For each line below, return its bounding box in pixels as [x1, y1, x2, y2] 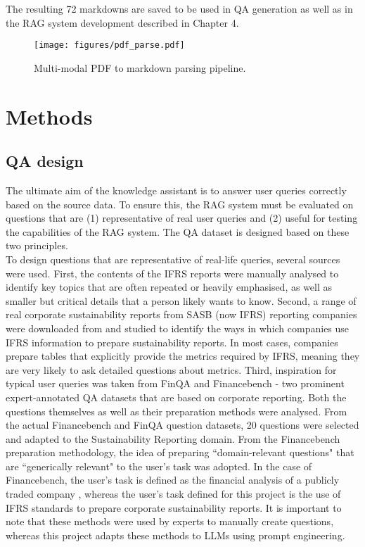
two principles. [6, 238, 68, 253]
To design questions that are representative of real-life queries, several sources [6, 251, 340, 266]
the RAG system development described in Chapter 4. [6, 15, 239, 30]
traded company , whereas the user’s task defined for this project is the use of [6, 486, 341, 501]
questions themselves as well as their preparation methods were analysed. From [6, 403, 347, 418]
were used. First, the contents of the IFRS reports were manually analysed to [6, 265, 339, 280]
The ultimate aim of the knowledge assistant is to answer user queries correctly [6, 183, 347, 198]
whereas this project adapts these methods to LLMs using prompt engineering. [6, 527, 345, 542]
